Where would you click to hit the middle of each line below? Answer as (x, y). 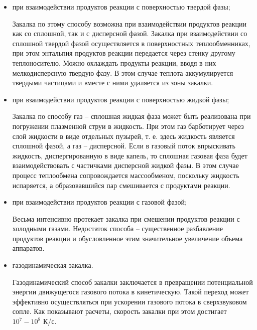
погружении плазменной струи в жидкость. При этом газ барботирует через (128, 126)
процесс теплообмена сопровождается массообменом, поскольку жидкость (126, 175)
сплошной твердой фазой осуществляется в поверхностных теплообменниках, (131, 43)
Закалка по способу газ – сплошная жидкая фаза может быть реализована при (132, 116)
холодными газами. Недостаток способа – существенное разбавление (117, 228)
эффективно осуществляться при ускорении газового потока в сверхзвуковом (130, 301)
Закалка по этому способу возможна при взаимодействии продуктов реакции (129, 23)
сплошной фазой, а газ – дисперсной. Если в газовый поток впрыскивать (124, 146)
